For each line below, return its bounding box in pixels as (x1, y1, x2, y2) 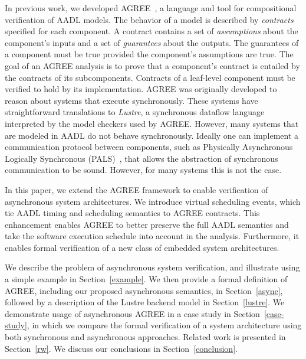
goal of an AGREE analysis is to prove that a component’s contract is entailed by (5, 59, 300, 71)
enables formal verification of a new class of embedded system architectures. (5, 241, 279, 253)
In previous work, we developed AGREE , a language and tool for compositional (5, 2, 297, 14)
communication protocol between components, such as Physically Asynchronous (5, 141, 293, 153)
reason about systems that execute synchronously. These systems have (5, 94, 258, 106)
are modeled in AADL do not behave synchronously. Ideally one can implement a (5, 129, 299, 141)
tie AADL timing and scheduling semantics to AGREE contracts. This (5, 207, 260, 219)
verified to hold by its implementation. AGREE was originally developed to (5, 83, 277, 95)
